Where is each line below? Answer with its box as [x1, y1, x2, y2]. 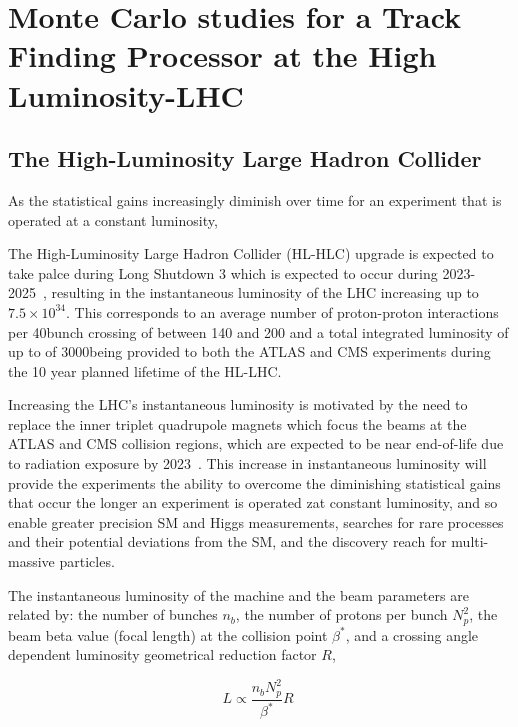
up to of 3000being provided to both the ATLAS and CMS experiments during [8, 341, 491, 362]
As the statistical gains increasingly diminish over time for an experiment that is [8, 189, 502, 210]
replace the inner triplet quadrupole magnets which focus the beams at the [8, 413, 467, 434]
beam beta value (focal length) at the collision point [8, 624, 328, 645]
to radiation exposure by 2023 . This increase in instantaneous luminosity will [8, 453, 487, 474]
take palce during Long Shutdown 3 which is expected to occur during [8, 262, 438, 283]
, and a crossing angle [345, 624, 479, 645]
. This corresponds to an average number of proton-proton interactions [66, 301, 499, 322]
